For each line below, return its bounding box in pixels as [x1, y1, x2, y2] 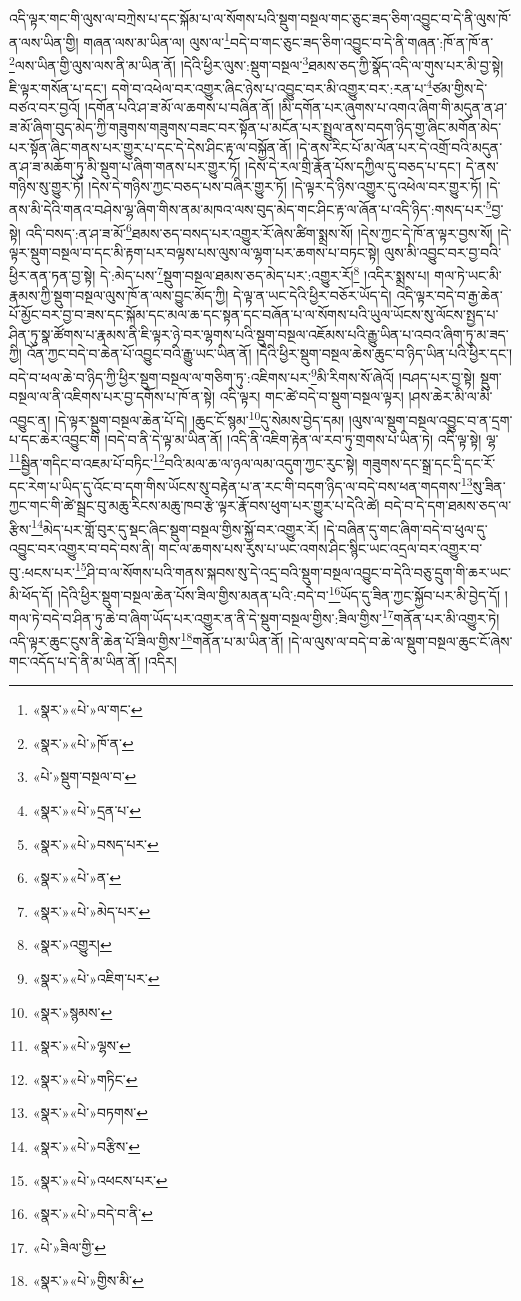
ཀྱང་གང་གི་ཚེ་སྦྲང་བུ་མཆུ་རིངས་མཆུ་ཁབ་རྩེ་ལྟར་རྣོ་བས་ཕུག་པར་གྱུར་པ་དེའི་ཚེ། [9, 495, 380, 516]
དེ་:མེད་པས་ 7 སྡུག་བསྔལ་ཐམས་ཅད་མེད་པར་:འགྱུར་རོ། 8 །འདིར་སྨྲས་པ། [99, 262, 430, 286]
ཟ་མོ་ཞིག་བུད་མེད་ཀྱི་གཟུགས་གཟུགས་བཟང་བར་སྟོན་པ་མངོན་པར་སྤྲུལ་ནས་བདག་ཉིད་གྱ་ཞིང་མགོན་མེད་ [9, 116, 502, 137]
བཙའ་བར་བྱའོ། [9, 97, 81, 118]
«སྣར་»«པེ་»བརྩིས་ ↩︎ [32, 1135, 140, 1156]
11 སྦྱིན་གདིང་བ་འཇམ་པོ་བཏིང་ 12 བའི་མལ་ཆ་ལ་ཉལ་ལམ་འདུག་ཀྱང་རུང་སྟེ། [9, 449, 358, 473]
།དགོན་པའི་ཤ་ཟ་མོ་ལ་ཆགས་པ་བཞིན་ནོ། [84, 97, 274, 118]
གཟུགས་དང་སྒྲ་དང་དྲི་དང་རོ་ [362, 452, 496, 473]
